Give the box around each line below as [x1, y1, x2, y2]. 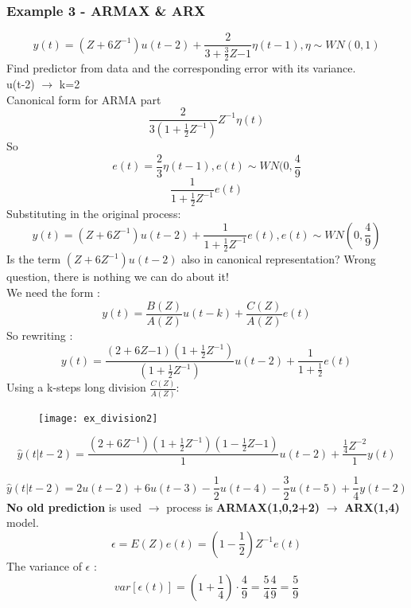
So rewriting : [6, 326, 73, 343]
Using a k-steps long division [6, 379, 146, 396]
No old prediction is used [6, 498, 142, 515]
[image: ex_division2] [38, 412, 158, 424]
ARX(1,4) [344, 498, 400, 515]
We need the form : [6, 284, 100, 300]
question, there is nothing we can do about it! [6, 268, 229, 285]
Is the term [6, 251, 61, 267]
